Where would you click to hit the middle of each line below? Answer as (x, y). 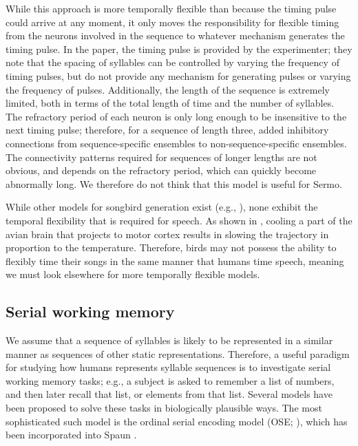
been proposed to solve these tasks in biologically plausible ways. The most (164, 408)
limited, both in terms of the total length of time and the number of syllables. (170, 103)
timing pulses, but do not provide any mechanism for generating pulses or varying (178, 75)
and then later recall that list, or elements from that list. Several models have (169, 394)
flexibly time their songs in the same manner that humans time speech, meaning (175, 261)
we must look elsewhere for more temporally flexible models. (133, 274)
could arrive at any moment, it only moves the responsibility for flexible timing (172, 22)
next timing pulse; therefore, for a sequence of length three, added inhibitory (167, 130)
